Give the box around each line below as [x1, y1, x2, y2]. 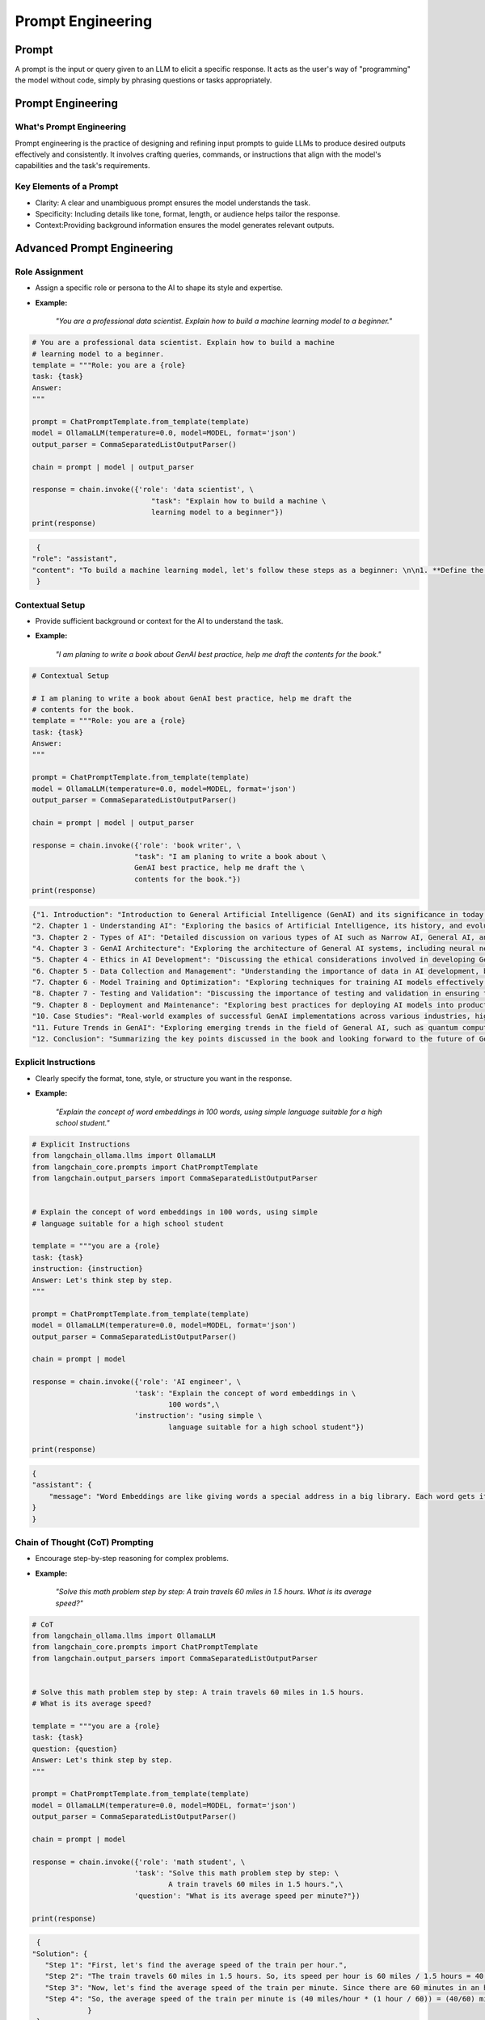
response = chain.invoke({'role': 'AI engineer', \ [32, 1378, 242, 1387]
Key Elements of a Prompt [15, 181, 119, 192]
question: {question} [32, 1744, 118, 1753]
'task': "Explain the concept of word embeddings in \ [133, 1388, 356, 1398]
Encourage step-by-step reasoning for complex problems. [35, 1554, 230, 1563]
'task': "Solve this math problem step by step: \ [133, 1869, 339, 1878]
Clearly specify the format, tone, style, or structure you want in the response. [35, 1073, 293, 1083]
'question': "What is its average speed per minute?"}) [133, 1891, 361, 1900]
